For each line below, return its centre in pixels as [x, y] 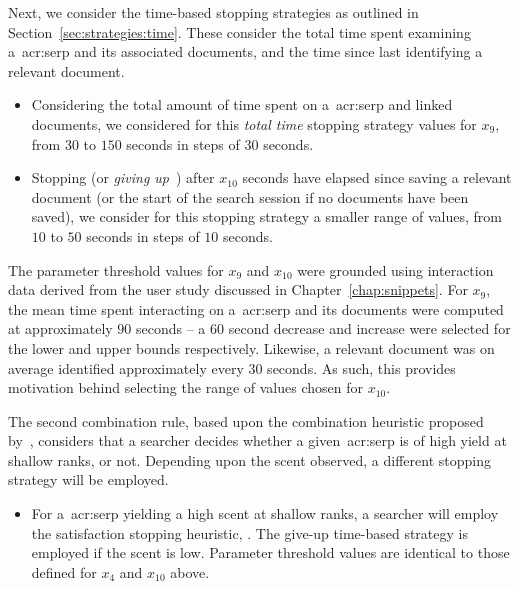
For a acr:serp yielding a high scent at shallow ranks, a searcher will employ [265, 513]
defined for [64, 571]
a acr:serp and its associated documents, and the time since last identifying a [245, 51]
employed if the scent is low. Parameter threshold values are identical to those [270, 552]
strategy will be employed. [88, 479]
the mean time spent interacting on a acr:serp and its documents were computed [256, 308]
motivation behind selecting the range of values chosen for [185, 387]
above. [190, 571]
